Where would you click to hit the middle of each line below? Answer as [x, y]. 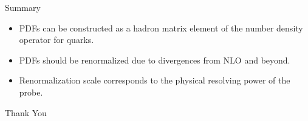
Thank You [26, 112]
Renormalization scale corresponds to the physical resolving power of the [155, 80]
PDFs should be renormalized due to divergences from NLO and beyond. [155, 60]
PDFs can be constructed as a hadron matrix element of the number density [161, 28]
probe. [31, 92]
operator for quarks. [56, 40]
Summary [23, 7]
